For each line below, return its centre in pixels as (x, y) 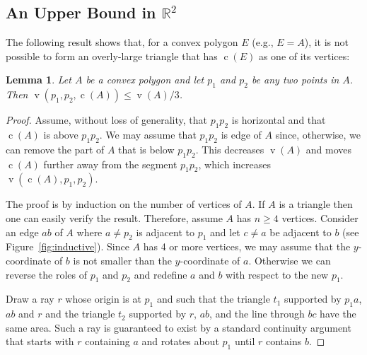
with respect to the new (277, 274)
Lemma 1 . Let (39, 80)
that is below (146, 149)
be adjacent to (301, 232)
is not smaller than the (122, 260)
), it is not (327, 42)
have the (338, 314)
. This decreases (230, 149)
